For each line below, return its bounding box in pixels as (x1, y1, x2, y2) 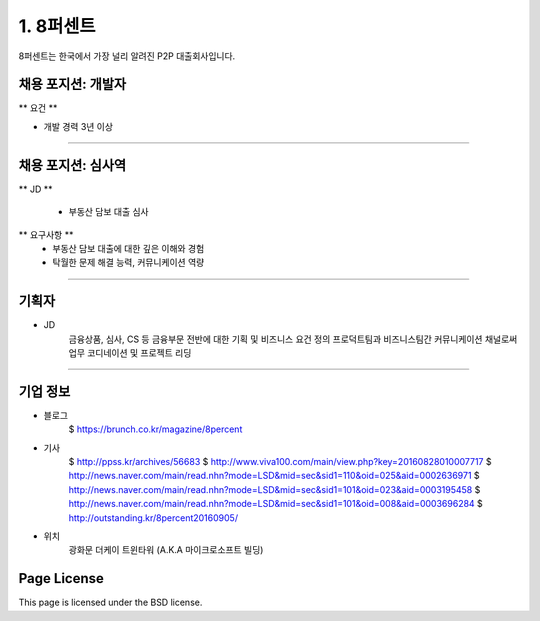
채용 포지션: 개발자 (18, 76, 127, 93)
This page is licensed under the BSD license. (18, 596, 203, 609)
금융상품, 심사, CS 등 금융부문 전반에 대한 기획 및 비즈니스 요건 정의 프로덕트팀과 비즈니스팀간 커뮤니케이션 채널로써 (68, 333, 518, 345)
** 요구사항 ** (18, 228, 74, 240)
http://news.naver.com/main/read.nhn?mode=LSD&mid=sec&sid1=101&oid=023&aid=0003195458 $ (68, 483, 481, 495)
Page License (18, 570, 105, 587)
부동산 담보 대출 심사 (68, 206, 149, 218)
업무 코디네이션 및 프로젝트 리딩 (68, 347, 192, 359)
